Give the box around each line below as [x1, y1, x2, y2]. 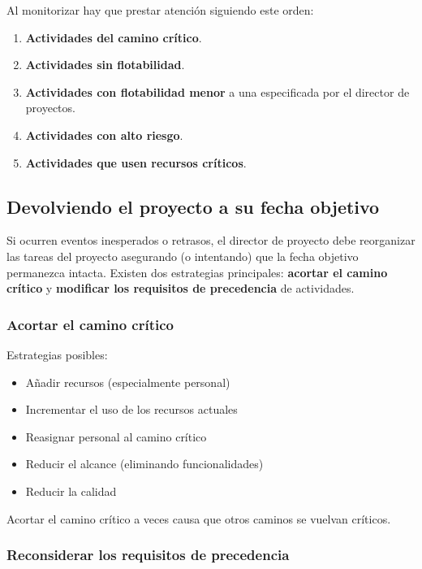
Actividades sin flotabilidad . [25, 56, 185, 73]
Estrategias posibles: [6, 345, 108, 363]
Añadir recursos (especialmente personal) [25, 373, 230, 390]
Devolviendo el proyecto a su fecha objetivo [6, 193, 380, 219]
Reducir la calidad [25, 482, 117, 499]
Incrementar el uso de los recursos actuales [25, 401, 238, 418]
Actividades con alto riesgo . [25, 126, 183, 143]
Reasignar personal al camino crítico [25, 428, 207, 445]
